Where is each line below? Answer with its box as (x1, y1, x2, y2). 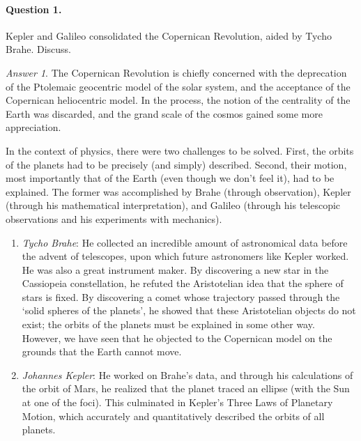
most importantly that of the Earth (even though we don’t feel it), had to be (6, 171, 335, 185)
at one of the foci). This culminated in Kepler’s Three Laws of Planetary (22, 395, 333, 410)
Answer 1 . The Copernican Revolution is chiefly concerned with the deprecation (6, 65, 347, 79)
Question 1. (6, 1, 62, 16)
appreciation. (6, 120, 61, 134)
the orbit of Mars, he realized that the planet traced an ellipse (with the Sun (22, 381, 350, 396)
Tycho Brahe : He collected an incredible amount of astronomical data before (22, 235, 348, 249)
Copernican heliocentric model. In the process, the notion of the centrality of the (6, 93, 351, 107)
